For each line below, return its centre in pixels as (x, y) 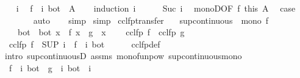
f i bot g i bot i (50, 67)
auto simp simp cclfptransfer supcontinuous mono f (151, 20)
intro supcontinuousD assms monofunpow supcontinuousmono (123, 56)
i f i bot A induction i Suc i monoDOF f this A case (156, 8)
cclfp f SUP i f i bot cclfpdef (84, 44)
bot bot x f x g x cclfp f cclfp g (101, 32)
